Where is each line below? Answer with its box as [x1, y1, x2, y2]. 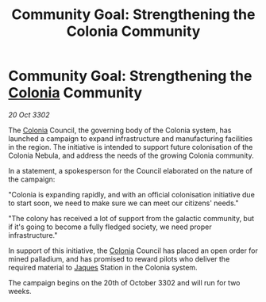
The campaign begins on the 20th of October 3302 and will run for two [8, 277, 241, 287]
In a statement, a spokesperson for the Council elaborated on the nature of [8, 166, 253, 175]
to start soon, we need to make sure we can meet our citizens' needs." [8, 198, 239, 208]
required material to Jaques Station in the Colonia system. [8, 262, 198, 272]
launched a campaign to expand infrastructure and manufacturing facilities [8, 133, 253, 143]
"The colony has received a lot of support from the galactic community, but [8, 213, 255, 223]
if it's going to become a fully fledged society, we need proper [8, 222, 212, 231]
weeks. [8, 286, 32, 296]
